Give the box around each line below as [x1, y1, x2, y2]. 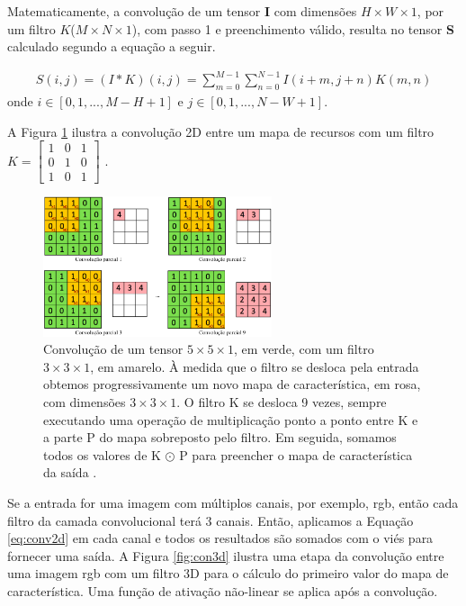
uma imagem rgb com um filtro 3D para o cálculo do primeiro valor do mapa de [7, 564, 449, 583]
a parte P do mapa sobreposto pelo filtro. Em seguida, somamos [43, 428, 397, 447]
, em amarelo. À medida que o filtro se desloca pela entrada [90, 357, 419, 375]
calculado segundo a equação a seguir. [7, 37, 216, 56]
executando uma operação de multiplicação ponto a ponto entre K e [43, 410, 418, 429]
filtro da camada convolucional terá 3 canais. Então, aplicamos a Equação [7, 511, 414, 529]
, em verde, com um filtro [234, 339, 374, 358]
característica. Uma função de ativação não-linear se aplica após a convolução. [7, 581, 438, 600]
